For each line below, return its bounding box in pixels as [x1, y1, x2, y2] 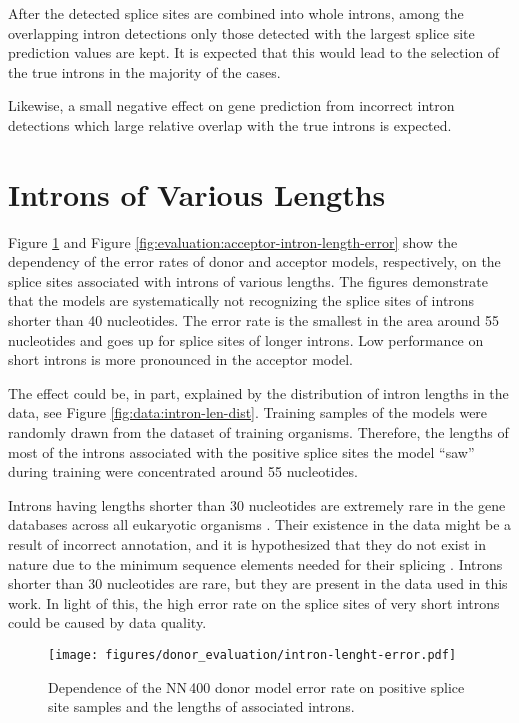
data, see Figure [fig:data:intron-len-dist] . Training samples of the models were [8, 402, 488, 423]
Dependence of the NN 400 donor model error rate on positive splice [48, 676, 465, 697]
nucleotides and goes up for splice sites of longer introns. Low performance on [8, 329, 484, 350]
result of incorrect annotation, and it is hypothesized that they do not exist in [8, 534, 487, 554]
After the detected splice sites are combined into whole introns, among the [8, 3, 464, 23]
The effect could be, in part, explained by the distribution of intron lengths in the [8, 382, 509, 403]
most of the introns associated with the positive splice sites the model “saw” [8, 441, 475, 462]
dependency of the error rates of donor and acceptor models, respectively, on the [8, 251, 501, 272]
